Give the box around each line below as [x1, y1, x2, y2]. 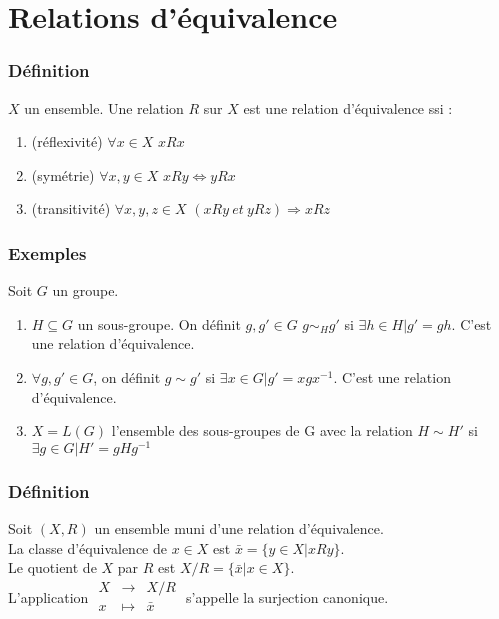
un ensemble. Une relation [24, 97, 184, 118]
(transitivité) [31, 198, 111, 219]
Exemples [8, 240, 87, 265]
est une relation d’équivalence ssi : [243, 97, 453, 118]
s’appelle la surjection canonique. [186, 586, 389, 607]
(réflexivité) [31, 131, 103, 152]
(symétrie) [31, 164, 95, 185]
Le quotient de [8, 557, 97, 578]
